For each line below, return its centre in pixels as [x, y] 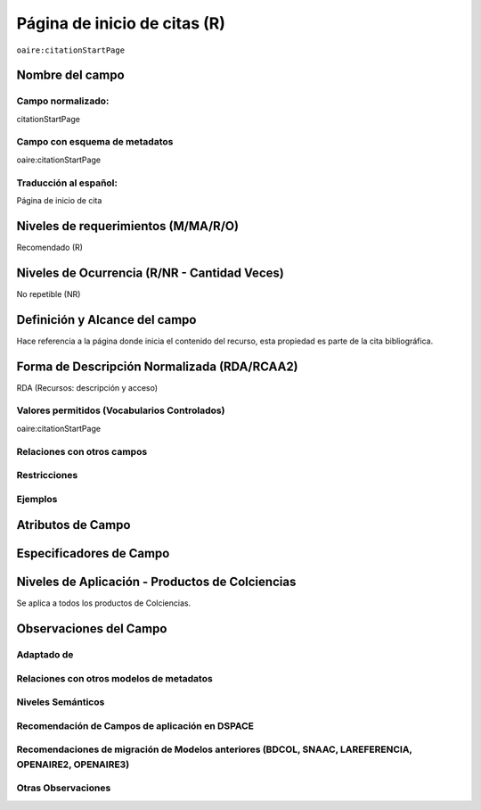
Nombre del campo [70, 75]
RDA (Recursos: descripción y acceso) [87, 387]
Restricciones [47, 475]
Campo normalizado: [63, 101]
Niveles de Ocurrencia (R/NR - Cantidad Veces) [150, 273]
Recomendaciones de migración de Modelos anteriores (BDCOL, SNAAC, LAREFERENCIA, [215, 749]
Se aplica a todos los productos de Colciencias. [104, 603]
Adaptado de [45, 655]
